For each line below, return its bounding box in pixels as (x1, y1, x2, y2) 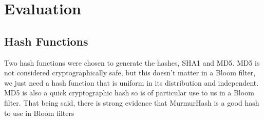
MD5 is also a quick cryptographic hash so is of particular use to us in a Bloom (4, 87, 254, 98)
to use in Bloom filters (4, 107, 74, 118)
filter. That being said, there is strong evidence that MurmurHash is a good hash (4, 97, 259, 108)
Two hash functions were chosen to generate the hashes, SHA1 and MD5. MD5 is (4, 57, 260, 68)
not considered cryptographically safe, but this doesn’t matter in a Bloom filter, (4, 67, 256, 78)
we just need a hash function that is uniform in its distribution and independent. (4, 77, 259, 88)
